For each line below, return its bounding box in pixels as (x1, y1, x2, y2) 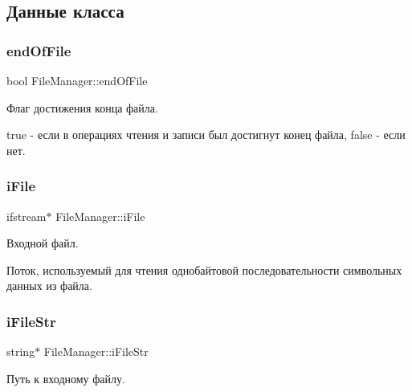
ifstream (6, 207, 47, 224)
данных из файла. (6, 277, 92, 294)
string (6, 343, 35, 360)
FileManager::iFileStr (43, 343, 149, 360)
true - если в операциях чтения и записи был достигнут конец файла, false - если (6, 126, 406, 143)
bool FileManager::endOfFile (6, 72, 148, 88)
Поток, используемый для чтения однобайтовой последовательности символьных (6, 261, 402, 278)
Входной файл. (6, 235, 79, 251)
